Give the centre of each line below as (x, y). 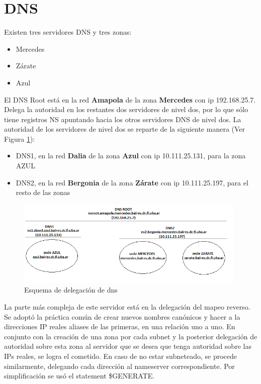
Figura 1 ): (20, 138)
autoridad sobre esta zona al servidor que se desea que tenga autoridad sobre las (128, 346)
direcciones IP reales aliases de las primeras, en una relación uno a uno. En (120, 326)
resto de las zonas (43, 192)
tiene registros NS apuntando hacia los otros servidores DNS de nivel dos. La (123, 119)
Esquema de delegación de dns (71, 290)
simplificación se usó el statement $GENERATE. (79, 376)
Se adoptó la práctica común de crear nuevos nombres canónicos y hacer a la (122, 316)
